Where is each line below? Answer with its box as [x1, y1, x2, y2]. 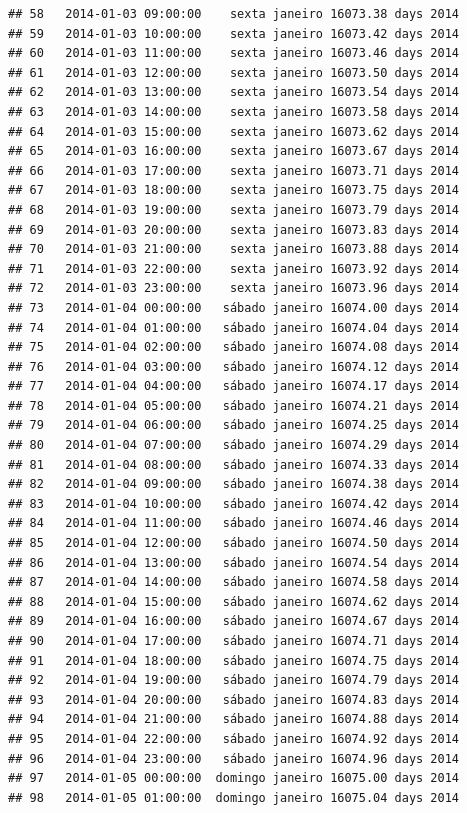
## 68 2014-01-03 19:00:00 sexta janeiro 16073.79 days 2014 [8, 202, 460, 217]
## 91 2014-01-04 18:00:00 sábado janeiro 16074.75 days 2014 [8, 653, 460, 668]
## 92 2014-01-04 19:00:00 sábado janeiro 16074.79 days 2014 [8, 673, 460, 688]
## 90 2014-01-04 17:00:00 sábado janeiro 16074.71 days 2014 [8, 634, 460, 648]
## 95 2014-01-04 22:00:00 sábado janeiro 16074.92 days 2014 [8, 731, 460, 746]
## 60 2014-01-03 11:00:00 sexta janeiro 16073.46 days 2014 [8, 46, 460, 61]
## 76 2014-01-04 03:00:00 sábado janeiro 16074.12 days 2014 [8, 359, 460, 374]
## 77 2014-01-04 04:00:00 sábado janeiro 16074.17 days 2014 [8, 379, 460, 394]
